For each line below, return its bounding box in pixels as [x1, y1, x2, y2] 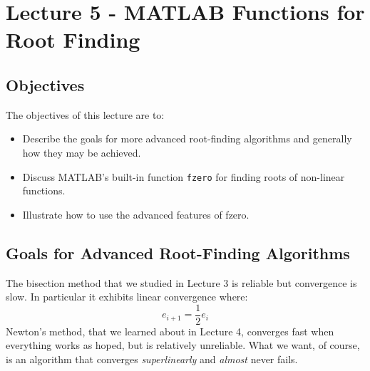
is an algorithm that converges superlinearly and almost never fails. [6, 352, 298, 367]
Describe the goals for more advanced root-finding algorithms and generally [22, 131, 352, 146]
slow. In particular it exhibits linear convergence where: [6, 289, 248, 304]
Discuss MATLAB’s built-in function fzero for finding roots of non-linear [22, 169, 345, 184]
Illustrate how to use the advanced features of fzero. [22, 207, 250, 221]
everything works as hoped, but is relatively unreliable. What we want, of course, [6, 338, 360, 352]
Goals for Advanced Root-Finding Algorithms [6, 241, 350, 263]
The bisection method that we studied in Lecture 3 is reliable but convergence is [6, 275, 357, 290]
